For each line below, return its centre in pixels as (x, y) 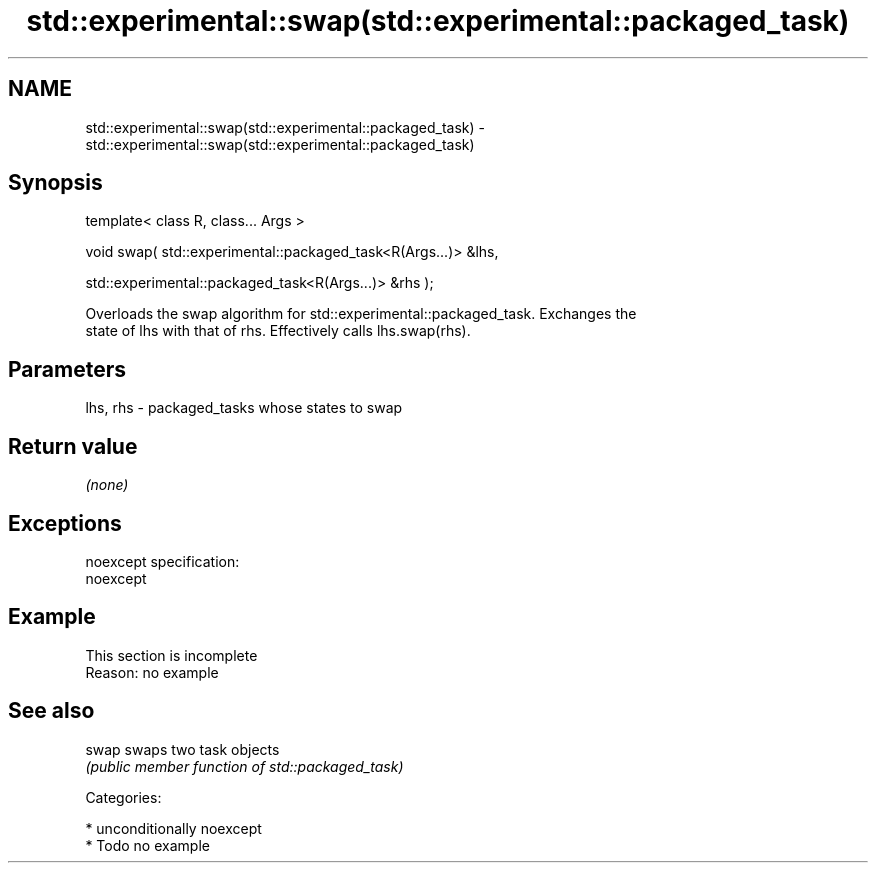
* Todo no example (147, 845)
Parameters (67, 369)
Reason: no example (152, 672)
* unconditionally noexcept (173, 828)
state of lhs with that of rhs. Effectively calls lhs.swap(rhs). (278, 331)
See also (51, 711)
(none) (107, 485)
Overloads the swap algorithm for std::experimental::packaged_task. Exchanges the (361, 314)
